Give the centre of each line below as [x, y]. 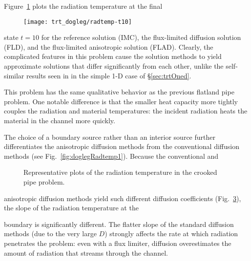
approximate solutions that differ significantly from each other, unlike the [114, 66]
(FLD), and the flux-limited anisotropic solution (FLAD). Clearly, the [109, 47]
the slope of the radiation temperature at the [71, 208]
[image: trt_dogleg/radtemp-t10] [78, 22]
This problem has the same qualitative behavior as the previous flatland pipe [119, 92]
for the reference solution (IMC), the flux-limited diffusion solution [141, 37]
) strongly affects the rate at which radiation [171, 233]
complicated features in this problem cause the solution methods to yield [113, 56]
